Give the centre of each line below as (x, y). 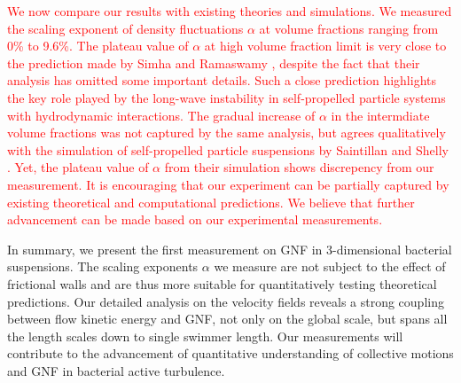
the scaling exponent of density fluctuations (125, 28)
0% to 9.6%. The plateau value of (98, 46)
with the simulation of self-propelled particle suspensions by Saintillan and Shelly (228, 149)
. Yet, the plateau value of (78, 167)
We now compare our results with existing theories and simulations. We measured (230, 11)
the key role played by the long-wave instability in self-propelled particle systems (227, 97)
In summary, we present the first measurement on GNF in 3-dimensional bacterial (230, 249)
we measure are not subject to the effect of (330, 266)
